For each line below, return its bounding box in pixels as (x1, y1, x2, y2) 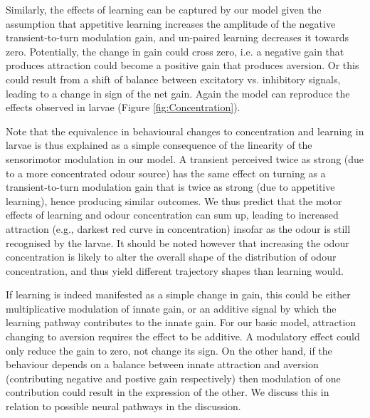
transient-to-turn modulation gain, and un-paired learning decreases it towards (6, 30, 349, 45)
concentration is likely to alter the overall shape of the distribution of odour (6, 249, 337, 264)
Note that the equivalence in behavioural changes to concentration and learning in (6, 123, 364, 138)
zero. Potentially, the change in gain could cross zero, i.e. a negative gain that (6, 43, 344, 58)
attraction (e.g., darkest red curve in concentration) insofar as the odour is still (6, 221, 351, 236)
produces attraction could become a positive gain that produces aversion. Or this (6, 58, 359, 73)
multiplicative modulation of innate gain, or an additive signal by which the (6, 301, 337, 315)
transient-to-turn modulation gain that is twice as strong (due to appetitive (6, 179, 335, 194)
